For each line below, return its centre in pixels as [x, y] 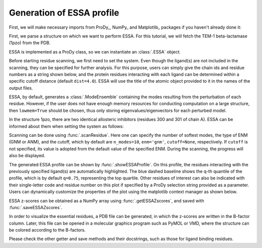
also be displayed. [27, 156]
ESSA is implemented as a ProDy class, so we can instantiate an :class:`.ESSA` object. [95, 52]
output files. [21, 88]
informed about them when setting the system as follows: [66, 126]
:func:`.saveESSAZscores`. [36, 207]
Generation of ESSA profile [64, 13]
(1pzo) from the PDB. [30, 43]
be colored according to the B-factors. [47, 230]
